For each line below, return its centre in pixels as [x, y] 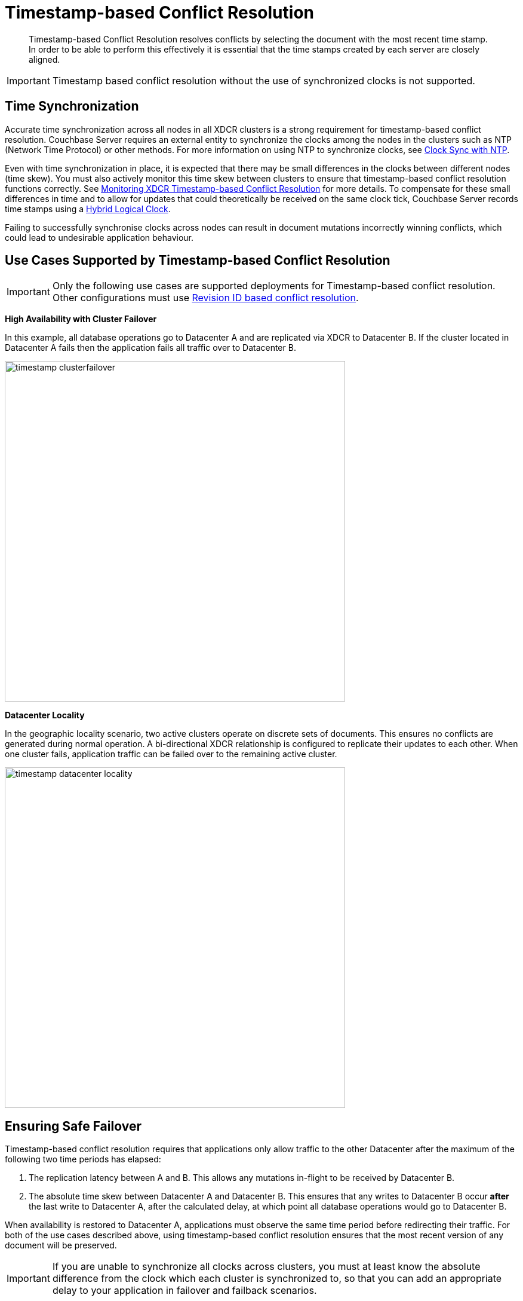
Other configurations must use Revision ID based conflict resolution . [205, 298]
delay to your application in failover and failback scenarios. [184, 1291]
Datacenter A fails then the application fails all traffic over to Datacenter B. [150, 348]
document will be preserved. [61, 1245]
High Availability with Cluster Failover [81, 319]
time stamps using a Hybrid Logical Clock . [88, 209]
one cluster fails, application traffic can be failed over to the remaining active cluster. [171, 754]
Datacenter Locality [45, 715]
